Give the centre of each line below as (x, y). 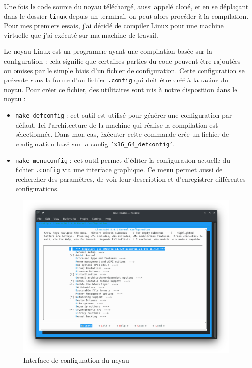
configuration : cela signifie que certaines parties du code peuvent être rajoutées (122, 61)
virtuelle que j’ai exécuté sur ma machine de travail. (81, 35)
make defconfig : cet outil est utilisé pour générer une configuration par (124, 115)
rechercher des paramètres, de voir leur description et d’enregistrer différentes (130, 179)
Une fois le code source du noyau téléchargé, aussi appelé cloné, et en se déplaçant (126, 6)
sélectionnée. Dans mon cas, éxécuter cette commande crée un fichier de (122, 134)
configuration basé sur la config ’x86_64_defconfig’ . (95, 143)
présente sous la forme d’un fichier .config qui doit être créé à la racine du (116, 80)
